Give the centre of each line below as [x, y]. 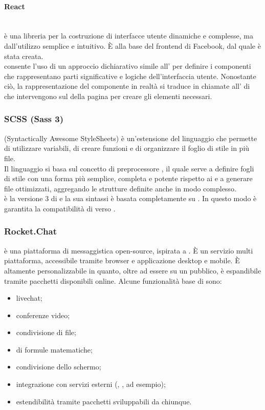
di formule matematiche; [54, 349]
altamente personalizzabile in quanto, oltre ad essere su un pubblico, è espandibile [133, 270]
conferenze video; [43, 315]
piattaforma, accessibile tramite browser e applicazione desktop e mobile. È [122, 260]
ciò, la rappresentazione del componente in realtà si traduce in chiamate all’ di [127, 86]
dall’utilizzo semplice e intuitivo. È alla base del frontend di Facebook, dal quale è [132, 45]
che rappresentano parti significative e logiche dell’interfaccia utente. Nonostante [130, 76]
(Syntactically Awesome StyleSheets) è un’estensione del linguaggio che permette [131, 138]
